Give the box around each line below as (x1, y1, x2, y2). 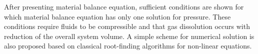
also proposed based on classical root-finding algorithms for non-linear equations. (4, 40, 252, 51)
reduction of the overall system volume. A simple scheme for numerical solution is (4, 30, 254, 41)
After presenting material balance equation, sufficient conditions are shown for (4, 1, 244, 11)
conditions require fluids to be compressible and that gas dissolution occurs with (4, 21, 250, 31)
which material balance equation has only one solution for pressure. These (4, 11, 231, 21)
